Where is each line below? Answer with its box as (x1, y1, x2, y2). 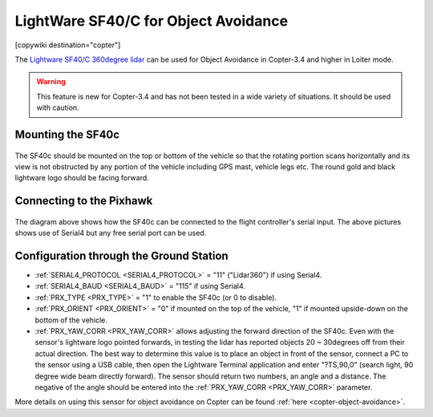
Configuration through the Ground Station (14, 249, 229, 262)
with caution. (36, 103, 79, 112)
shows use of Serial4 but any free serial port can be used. (14, 229, 207, 238)
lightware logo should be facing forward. (14, 173, 150, 183)
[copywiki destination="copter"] (14, 40, 121, 50)
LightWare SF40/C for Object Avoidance (14, 12, 289, 30)
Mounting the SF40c (14, 128, 120, 141)
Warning (36, 77, 66, 87)
